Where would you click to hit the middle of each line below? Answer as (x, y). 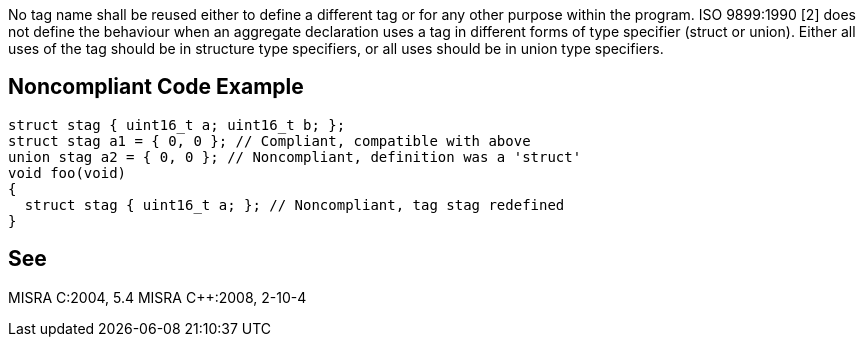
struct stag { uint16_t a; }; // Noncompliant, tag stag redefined (294, 204)
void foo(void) (67, 172)
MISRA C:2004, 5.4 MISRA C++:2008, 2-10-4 (157, 297)
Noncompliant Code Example (156, 87)
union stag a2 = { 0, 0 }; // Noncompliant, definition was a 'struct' (295, 156)
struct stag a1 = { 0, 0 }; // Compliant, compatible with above (269, 140)
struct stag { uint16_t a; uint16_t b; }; (177, 124)
